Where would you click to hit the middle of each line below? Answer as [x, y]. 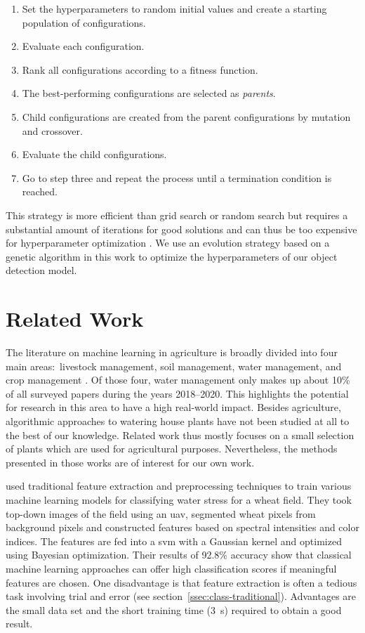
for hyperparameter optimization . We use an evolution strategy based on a [168, 243]
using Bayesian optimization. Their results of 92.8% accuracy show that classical [179, 555]
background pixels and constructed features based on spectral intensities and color [182, 527]
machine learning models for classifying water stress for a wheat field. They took [179, 499]
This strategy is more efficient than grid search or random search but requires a [177, 215]
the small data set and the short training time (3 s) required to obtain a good [174, 609]
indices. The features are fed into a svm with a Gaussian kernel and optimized [174, 541]
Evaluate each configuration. [83, 46]
